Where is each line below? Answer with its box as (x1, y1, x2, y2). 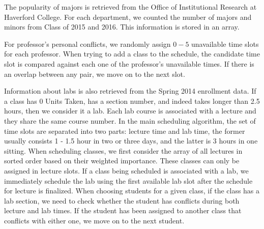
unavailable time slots (191, 38, 259, 49)
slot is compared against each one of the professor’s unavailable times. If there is (4, 58, 254, 69)
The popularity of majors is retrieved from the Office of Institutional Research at (4, 2, 257, 12)
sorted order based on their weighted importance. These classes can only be (4, 155, 240, 166)
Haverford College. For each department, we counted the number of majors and (4, 11, 252, 22)
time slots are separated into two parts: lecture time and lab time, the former (4, 125, 245, 136)
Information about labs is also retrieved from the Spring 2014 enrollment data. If (4, 85, 256, 96)
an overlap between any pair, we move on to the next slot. (4, 68, 185, 79)
